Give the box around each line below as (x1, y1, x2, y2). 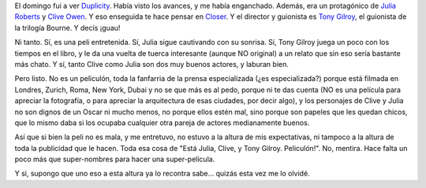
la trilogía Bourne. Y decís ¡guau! (14, 23, 121, 32)
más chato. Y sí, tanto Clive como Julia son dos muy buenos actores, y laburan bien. (14, 59, 290, 68)
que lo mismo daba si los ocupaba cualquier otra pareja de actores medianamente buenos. (14, 118, 310, 127)
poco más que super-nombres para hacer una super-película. (14, 154, 215, 164)
